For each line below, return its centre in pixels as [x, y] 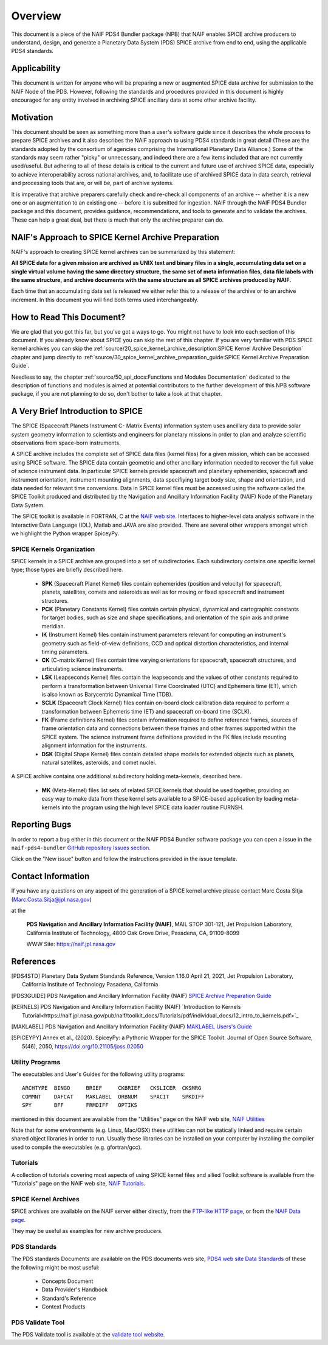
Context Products [63, 1307]
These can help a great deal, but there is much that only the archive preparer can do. [118, 220]
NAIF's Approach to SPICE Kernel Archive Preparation [115, 237]
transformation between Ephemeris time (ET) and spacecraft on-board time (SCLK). [146, 711]
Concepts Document [67, 1281]
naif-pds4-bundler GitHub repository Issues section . [81, 848]
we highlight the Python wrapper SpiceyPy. [65, 533]
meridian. [53, 626]
